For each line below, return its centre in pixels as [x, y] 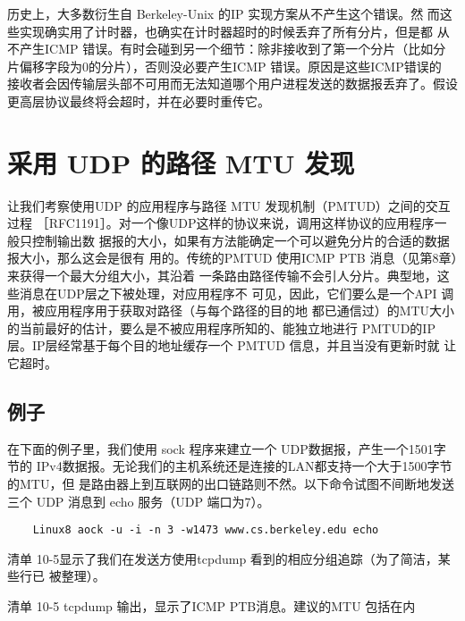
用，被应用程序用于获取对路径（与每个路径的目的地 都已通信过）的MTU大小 [231, 310]
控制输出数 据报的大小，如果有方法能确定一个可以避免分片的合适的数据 [241, 240]
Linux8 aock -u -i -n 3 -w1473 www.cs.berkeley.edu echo [206, 530]
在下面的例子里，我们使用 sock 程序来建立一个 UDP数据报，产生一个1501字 [227, 448]
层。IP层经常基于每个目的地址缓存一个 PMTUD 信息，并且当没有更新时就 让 [232, 345]
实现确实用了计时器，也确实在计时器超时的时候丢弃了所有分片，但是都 [226, 31]
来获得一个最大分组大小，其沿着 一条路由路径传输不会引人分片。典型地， [222, 276]
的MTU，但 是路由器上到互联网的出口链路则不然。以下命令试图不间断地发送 [231, 484]
